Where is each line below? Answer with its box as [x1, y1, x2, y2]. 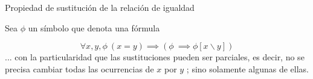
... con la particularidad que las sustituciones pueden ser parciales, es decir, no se [5, 51, 305, 63]
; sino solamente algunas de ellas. [186, 62, 309, 75]
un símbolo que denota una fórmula [28, 21, 160, 34]
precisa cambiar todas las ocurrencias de [5, 62, 154, 75]
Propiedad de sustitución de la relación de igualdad [5, 1, 195, 13]
